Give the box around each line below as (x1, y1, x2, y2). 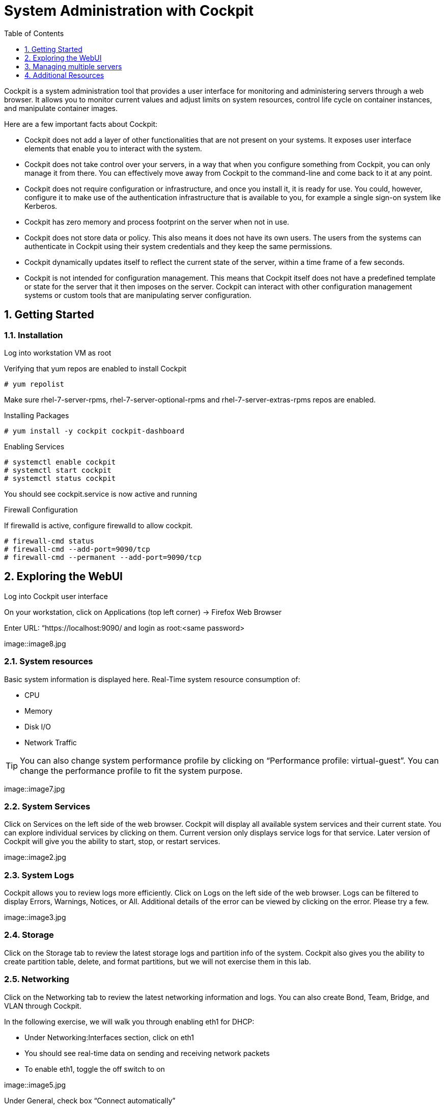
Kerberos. (24, 201, 58, 210)
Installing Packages (4, 411, 69, 420)
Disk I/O (24, 722, 51, 731)
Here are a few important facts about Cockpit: (4, 119, 158, 128)
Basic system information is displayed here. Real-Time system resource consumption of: (4, 674, 300, 684)
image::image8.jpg (4, 639, 66, 648)
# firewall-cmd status (4, 536, 95, 545)
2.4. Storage (4, 930, 54, 940)
